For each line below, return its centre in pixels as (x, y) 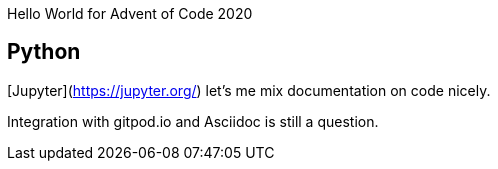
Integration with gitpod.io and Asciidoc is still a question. (193, 121)
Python (44, 52)
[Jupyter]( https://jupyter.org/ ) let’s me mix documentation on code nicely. (249, 90)
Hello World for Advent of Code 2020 (130, 13)
